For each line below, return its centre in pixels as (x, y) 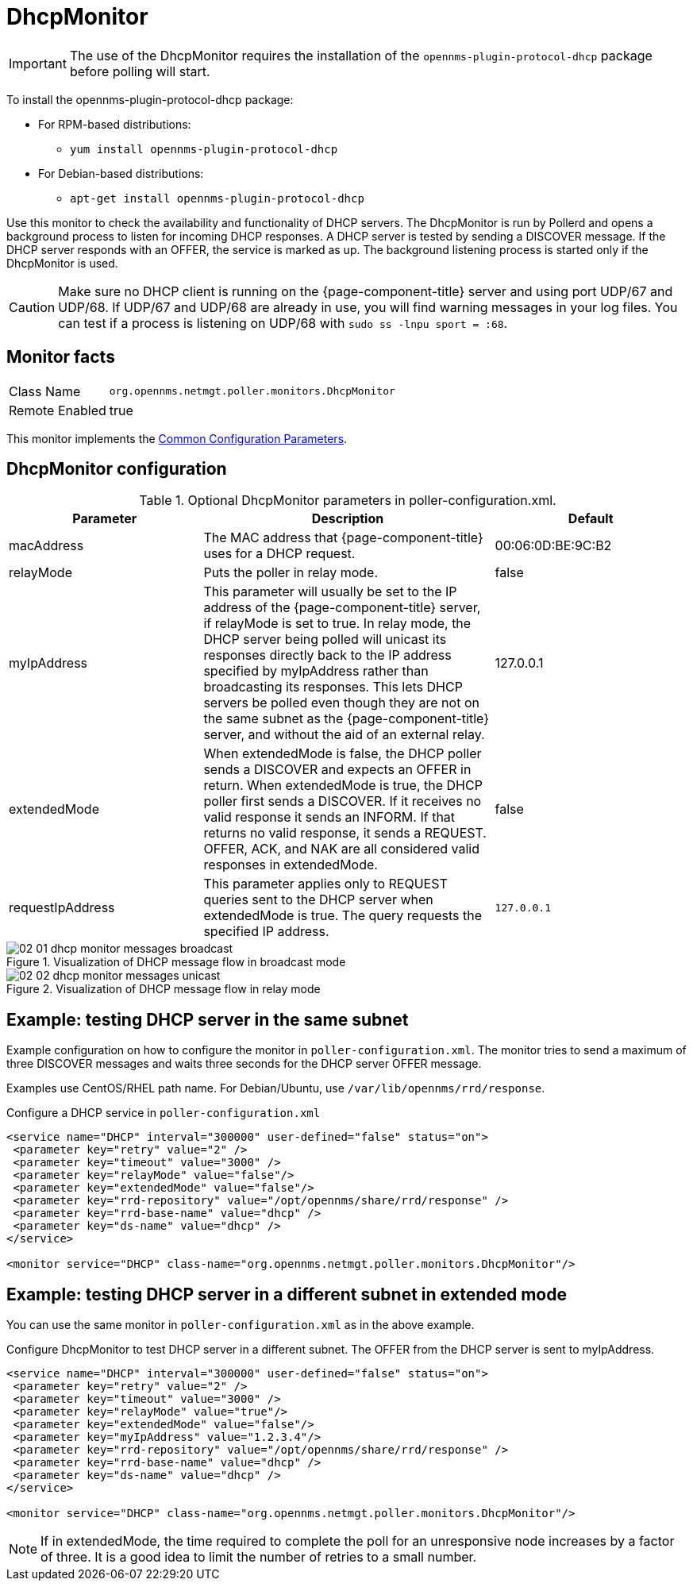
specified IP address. (266, 932)
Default (591, 519)
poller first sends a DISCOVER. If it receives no (343, 801)
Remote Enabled (58, 410)
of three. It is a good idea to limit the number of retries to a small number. (259, 1557)
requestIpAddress (62, 908)
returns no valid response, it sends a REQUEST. (345, 833)
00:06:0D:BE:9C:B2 (553, 546)
